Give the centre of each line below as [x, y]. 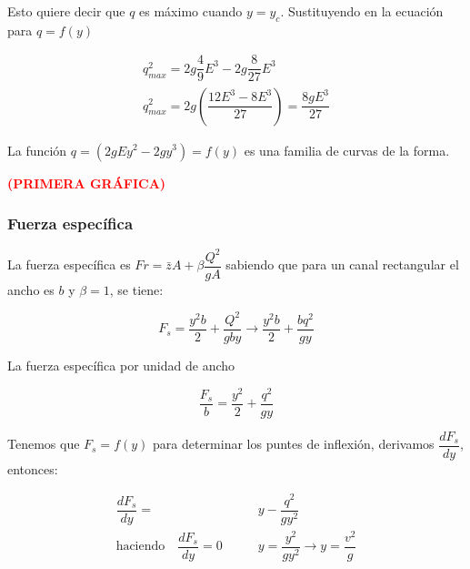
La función [37, 150]
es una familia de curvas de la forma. [347, 150]
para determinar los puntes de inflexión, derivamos [294, 444]
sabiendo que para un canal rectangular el [342, 264]
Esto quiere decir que [66, 11]
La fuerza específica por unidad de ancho [121, 366]
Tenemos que [44, 444]
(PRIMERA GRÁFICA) [87, 183]
